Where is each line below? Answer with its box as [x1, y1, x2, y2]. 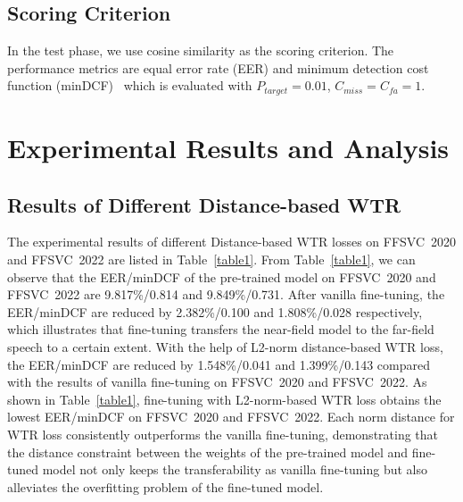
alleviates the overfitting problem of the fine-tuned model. [7, 477, 324, 496]
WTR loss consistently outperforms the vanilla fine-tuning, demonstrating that [7, 424, 439, 443]
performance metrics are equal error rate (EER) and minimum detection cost [7, 58, 429, 77]
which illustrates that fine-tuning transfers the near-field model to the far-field [7, 320, 434, 339]
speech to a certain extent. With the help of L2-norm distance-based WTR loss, [7, 337, 443, 356]
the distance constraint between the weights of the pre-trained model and [7, 442, 409, 461]
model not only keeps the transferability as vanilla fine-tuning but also [42, 460, 427, 479]
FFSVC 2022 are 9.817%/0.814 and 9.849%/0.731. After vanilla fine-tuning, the [7, 285, 445, 304]
